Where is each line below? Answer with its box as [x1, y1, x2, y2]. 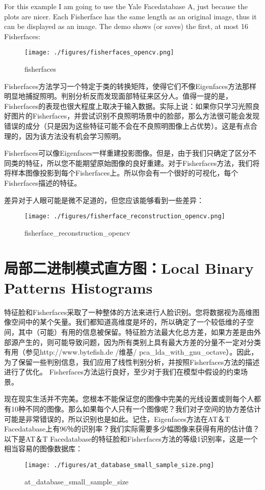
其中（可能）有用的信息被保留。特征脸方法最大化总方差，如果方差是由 [18, 326, 254, 337]
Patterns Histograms [4, 277, 153, 298]
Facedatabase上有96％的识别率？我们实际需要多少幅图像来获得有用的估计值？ [4, 423, 260, 434]
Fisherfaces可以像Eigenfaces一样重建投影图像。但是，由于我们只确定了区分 [4, 148, 249, 158]
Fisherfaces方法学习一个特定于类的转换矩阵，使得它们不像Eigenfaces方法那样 [4, 80, 256, 91]
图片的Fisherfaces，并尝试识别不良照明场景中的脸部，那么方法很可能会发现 [11, 110, 260, 121]
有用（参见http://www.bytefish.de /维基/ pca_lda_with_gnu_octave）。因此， [4, 347, 258, 357]
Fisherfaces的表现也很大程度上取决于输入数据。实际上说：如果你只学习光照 [4, 100, 253, 111]
